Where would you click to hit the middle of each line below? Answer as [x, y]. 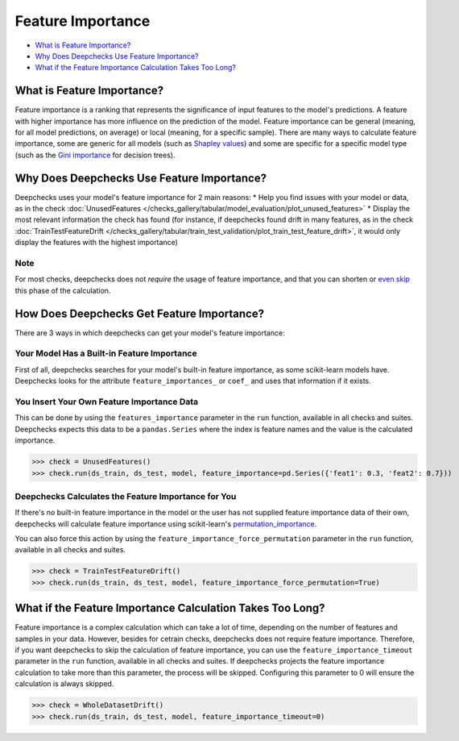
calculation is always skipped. [64, 684]
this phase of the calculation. [63, 290]
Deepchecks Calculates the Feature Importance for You [126, 496]
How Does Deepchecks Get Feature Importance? [140, 313]
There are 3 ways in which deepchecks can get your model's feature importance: [150, 333]
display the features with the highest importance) [97, 243]
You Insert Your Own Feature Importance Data [107, 402]
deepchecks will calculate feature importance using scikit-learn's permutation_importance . [166, 523]
